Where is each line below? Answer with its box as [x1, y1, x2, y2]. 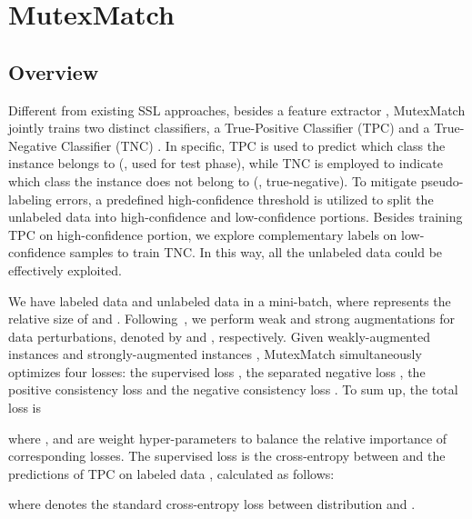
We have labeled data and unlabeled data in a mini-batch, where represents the [8, 291, 451, 310]
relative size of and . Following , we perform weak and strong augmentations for [8, 309, 456, 328]
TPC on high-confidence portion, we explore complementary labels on [8, 225, 397, 244]
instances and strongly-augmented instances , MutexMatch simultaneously [8, 344, 422, 364]
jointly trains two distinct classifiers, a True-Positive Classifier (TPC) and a [8, 118, 430, 137]
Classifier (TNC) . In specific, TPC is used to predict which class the [60, 135, 446, 155]
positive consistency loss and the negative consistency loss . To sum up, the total [8, 380, 458, 399]
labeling [8, 189, 52, 208]
